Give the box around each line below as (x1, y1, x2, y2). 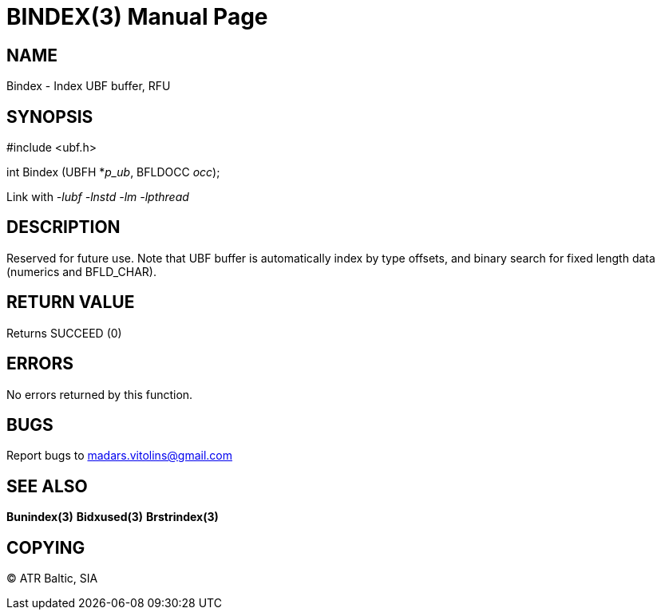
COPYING (6, 537, 85, 558)
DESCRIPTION (6, 217, 121, 238)
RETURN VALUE (6, 292, 135, 313)
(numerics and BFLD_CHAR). (6, 264, 157, 278)
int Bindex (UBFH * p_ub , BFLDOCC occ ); (6, 165, 220, 180)
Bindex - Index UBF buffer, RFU (6, 79, 171, 93)
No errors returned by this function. (6, 387, 193, 401)
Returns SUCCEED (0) (6, 326, 122, 340)
